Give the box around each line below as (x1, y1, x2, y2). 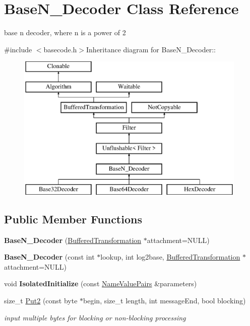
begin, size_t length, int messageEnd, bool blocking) (83, 295, 246, 306)
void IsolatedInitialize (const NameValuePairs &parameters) (4, 278, 197, 289)
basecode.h (43, 44, 77, 54)
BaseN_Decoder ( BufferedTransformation (4, 234, 142, 245)
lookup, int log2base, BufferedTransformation (100, 252, 240, 262)
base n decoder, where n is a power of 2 (4, 27, 126, 38)
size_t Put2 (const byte (4, 295, 78, 306)
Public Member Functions (4, 211, 142, 226)
